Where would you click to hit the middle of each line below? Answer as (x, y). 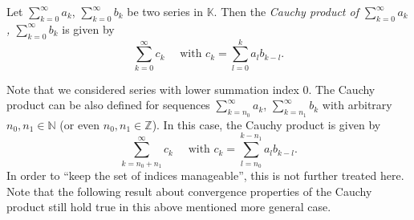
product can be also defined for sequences (108, 105)
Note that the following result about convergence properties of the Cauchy (189, 191)
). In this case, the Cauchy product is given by (266, 124)
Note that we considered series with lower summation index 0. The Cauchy (191, 89)
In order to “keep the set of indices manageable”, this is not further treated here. (205, 175)
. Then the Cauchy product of (286, 11)
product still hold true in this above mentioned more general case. (169, 207)
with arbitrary (357, 105)
